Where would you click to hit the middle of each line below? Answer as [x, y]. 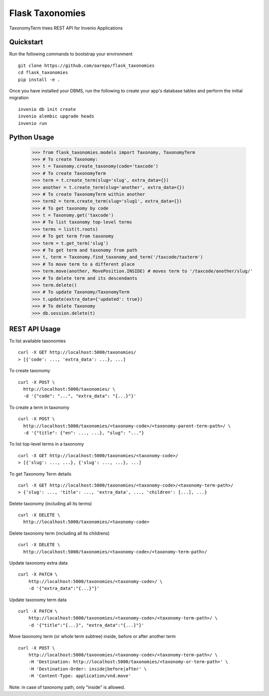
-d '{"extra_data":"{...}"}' [64, 589]
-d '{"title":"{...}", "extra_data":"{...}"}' [86, 625]
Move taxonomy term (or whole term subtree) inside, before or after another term [93, 637]
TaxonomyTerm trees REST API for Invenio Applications [66, 28]
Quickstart [26, 42]
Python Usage [32, 137]
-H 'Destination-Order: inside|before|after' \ [87, 669]
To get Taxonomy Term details [40, 474]
